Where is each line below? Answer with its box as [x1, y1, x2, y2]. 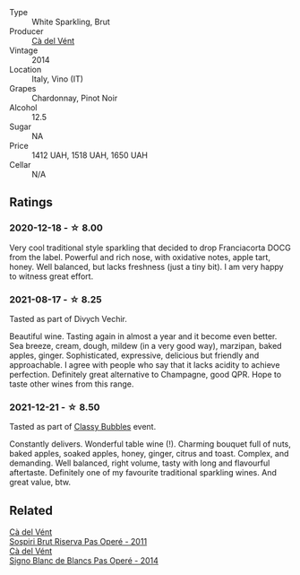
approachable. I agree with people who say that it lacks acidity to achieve [9, 359, 280, 370]
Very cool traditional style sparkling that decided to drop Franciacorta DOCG [9, 242, 291, 253]
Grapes [9, 83, 37, 93]
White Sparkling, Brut [31, 16, 110, 27]
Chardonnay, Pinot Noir [31, 92, 118, 103]
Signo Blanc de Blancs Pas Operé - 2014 [9, 555, 159, 566]
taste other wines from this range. [9, 379, 134, 389]
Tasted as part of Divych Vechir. [9, 313, 128, 324]
